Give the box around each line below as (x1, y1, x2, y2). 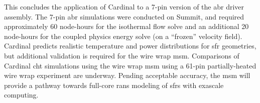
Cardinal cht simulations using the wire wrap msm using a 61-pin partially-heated (4, 60, 256, 70)
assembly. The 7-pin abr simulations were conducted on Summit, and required (4, 11, 244, 21)
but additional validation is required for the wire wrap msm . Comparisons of (4, 50, 239, 60)
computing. (4, 89, 39, 100)
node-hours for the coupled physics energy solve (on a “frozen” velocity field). (4, 30, 242, 41)
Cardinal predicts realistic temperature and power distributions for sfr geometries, (4, 40, 256, 51)
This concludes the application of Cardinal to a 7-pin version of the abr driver (4, 1, 244, 11)
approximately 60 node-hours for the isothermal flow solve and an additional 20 (4, 21, 249, 31)
